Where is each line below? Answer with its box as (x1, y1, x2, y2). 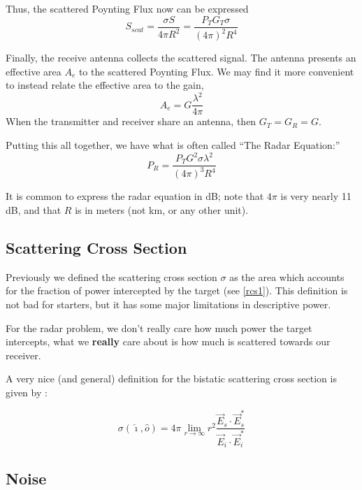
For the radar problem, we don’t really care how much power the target (6, 320, 312, 335)
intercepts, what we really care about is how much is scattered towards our (6, 334, 331, 349)
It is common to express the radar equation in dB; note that (6, 189, 264, 203)
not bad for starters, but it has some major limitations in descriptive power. (6, 297, 331, 312)
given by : (6, 384, 48, 399)
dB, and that (6, 203, 61, 217)
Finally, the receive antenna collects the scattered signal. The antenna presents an (6, 50, 356, 64)
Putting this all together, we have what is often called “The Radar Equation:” (6, 137, 340, 152)
